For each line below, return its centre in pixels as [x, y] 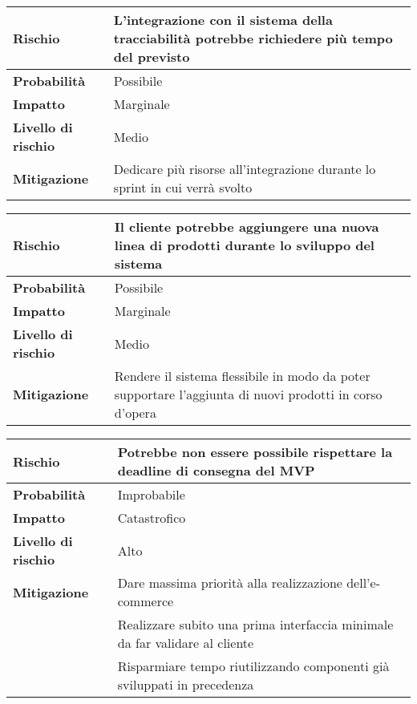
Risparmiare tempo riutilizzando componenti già [253, 666]
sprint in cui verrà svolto [183, 187]
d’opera [135, 413]
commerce [146, 601]
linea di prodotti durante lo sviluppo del [244, 245]
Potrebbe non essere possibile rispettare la [255, 452]
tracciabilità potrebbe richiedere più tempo [253, 38]
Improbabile [151, 494]
